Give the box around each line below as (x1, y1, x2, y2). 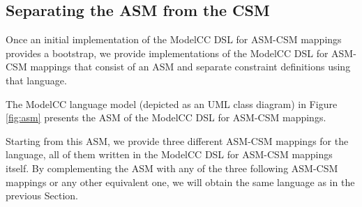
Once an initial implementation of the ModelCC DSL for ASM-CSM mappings (6, 32, 342, 47)
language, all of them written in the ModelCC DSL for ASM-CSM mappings (6, 147, 333, 162)
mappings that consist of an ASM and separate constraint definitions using (30, 59, 351, 74)
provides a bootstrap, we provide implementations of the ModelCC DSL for (6, 45, 329, 60)
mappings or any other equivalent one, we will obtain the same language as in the (6, 174, 355, 189)
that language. (6, 72, 67, 87)
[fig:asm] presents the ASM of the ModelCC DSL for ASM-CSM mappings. (6, 110, 326, 125)
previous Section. (6, 188, 78, 203)
